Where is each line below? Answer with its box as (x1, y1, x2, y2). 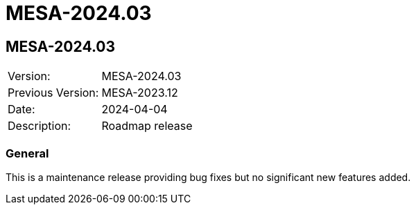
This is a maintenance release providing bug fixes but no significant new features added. (6, 171, 411, 183)
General (6, 146, 49, 160)
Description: (8, 119, 71, 133)
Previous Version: (8, 86, 99, 100)
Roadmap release (101, 119, 193, 133)
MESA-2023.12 (101, 86, 178, 100)
